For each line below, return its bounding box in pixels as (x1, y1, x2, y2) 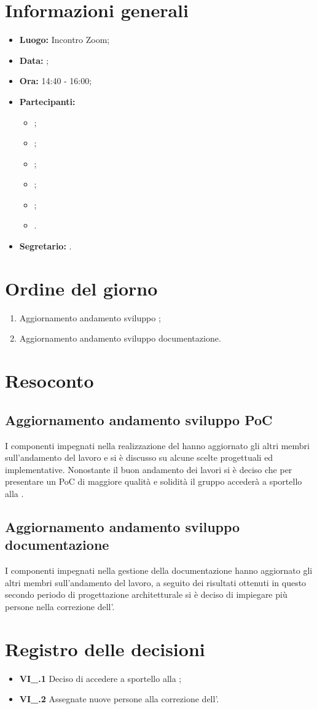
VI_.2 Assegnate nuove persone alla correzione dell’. (19, 692, 219, 705)
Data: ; (19, 53, 49, 66)
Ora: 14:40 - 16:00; (19, 74, 92, 87)
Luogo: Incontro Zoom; (19, 33, 110, 46)
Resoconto (5, 368, 94, 393)
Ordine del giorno (5, 275, 158, 300)
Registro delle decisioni (5, 636, 205, 661)
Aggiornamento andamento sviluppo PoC (5, 410, 273, 429)
